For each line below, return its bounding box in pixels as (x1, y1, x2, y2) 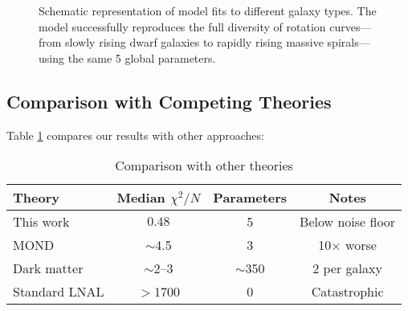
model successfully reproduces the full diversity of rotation (39, 18, 326, 35)
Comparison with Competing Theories (6, 88, 332, 113)
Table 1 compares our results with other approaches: (6, 126, 264, 143)
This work (13, 212, 70, 231)
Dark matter (13, 259, 84, 278)
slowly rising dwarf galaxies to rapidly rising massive (65, 34, 324, 51)
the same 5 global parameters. (67, 49, 216, 66)
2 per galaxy (312, 259, 382, 278)
